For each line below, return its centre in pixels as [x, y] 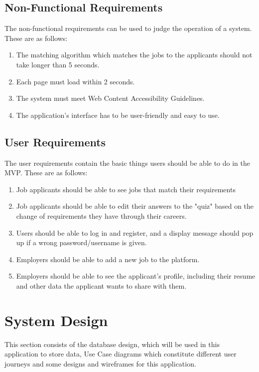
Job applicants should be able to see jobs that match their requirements [126, 189]
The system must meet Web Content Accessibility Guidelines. [110, 98]
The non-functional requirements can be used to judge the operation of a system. [128, 28]
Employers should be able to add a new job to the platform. [108, 259]
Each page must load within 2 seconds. [75, 81]
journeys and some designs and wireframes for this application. [100, 363]
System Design [56, 320]
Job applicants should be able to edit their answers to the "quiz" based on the [135, 206]
